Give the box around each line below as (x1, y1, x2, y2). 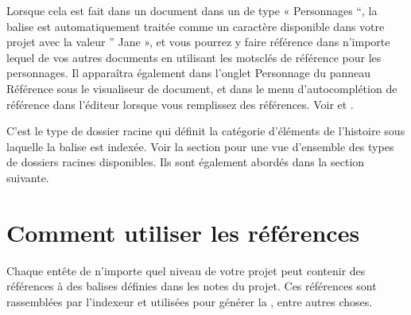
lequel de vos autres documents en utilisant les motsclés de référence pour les (6, 49, 382, 65)
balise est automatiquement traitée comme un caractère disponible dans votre (6, 17, 385, 34)
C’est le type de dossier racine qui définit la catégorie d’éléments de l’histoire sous (6, 122, 405, 139)
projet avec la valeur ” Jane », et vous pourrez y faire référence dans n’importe (6, 33, 390, 50)
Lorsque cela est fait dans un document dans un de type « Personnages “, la (6, 2, 378, 18)
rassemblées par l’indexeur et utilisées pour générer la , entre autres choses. (6, 293, 373, 309)
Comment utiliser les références (6, 216, 360, 248)
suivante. (6, 169, 49, 185)
